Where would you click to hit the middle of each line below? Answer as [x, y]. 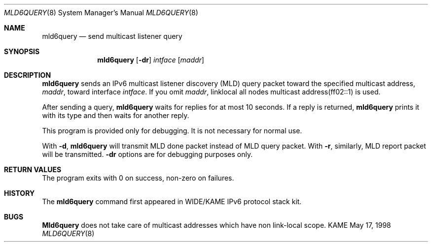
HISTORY [19, 193]
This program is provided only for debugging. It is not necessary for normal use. [172, 131]
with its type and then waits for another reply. [116, 115]
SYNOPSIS [22, 51]
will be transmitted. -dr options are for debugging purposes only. [147, 154]
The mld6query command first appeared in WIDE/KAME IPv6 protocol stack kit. [172, 201]
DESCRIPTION [28, 75]
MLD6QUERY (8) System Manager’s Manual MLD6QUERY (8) [101, 13]
